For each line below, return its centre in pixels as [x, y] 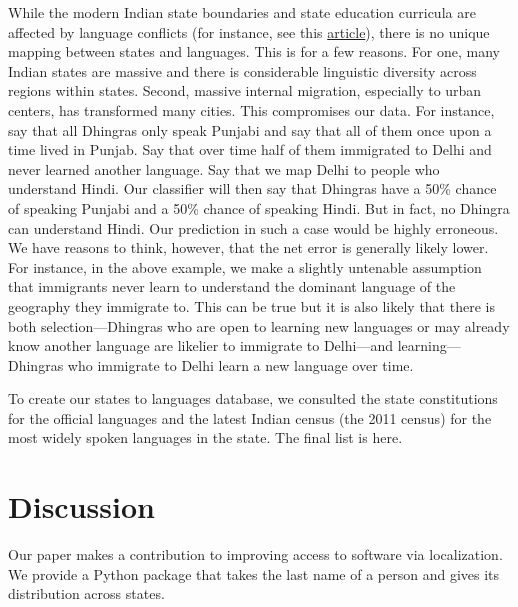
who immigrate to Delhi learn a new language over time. [240, 364]
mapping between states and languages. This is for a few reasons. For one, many [254, 51]
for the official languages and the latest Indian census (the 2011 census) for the [250, 417]
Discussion [81, 506]
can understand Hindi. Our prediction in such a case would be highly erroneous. [253, 227]
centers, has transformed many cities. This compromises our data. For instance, [251, 109]
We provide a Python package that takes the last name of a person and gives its [254, 573]
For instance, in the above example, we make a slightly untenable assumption [245, 266]
